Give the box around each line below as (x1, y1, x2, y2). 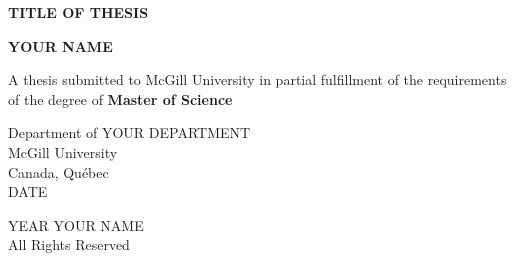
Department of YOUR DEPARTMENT (8, 122, 251, 143)
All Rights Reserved (8, 234, 130, 255)
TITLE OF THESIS (8, 2, 149, 22)
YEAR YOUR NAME (8, 214, 144, 235)
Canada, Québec (8, 161, 109, 182)
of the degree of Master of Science (8, 88, 233, 109)
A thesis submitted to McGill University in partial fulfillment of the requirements (8, 69, 507, 90)
